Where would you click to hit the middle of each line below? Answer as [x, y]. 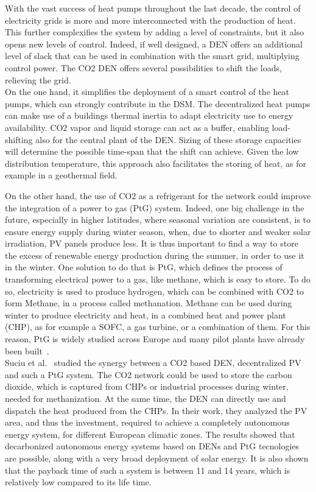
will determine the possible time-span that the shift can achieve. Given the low [152, 151]
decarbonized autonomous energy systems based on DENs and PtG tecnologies [152, 446]
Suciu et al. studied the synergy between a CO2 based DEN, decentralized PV [153, 363]
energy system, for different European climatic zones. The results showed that [150, 434]
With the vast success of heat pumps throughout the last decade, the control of [153, 8]
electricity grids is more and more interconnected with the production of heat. [150, 20]
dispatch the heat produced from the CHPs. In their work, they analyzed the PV [156, 410]
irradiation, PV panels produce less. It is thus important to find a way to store [152, 243]
